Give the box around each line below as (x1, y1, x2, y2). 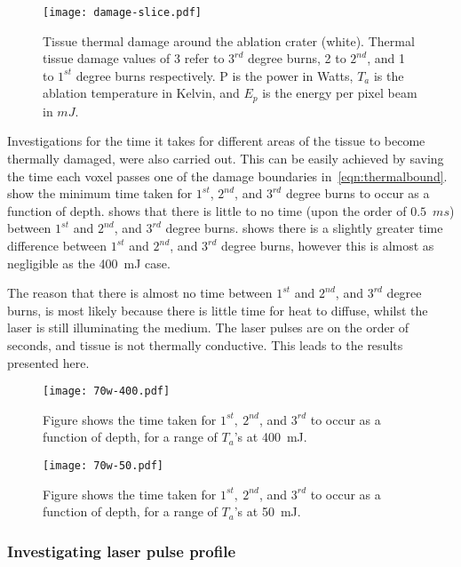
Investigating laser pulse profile (7, 539, 236, 562)
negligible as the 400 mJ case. (7, 253, 171, 272)
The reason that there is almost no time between (7, 283, 273, 302)
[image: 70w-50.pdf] (43, 459, 164, 473)
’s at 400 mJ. (234, 427, 307, 446)
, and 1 (367, 49, 405, 68)
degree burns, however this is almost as (221, 236, 434, 255)
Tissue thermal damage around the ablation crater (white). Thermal (43, 31, 415, 50)
